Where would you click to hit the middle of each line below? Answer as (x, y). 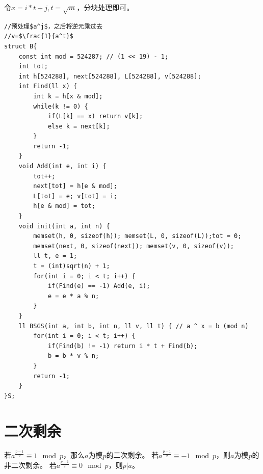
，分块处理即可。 (105, 7)
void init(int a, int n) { (64, 226)
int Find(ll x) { (48, 86)
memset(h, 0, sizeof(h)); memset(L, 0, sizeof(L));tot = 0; (137, 236)
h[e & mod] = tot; (64, 206)
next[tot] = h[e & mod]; (75, 186)
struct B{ (21, 46)
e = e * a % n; (73, 296)
